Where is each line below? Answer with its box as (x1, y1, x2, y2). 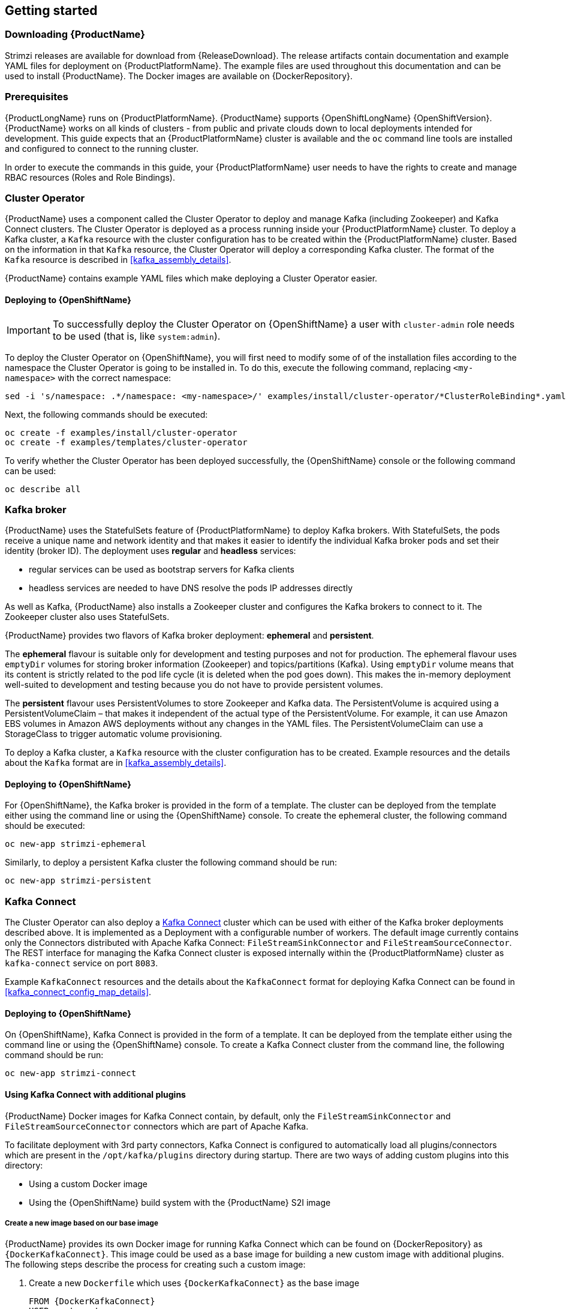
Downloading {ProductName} (5, 28, 145, 41)
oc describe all (5, 484, 81, 494)
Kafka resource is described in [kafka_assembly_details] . (5, 254, 231, 265)
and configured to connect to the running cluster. (5, 143, 198, 154)
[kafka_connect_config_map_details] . (5, 987, 152, 998)
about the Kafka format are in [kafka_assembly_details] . (5, 757, 227, 768)
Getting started (5, 3, 98, 18)
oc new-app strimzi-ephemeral (5, 839, 147, 849)
